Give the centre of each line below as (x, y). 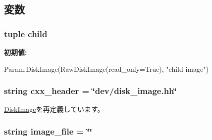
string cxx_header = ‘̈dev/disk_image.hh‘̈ (90, 91)
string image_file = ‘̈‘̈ (48, 131)
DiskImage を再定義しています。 (54, 109)
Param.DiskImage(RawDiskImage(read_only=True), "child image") (106, 69)
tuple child (26, 33)
